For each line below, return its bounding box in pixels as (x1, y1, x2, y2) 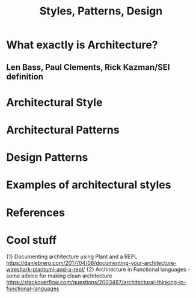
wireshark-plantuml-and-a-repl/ (6, 266, 85, 273)
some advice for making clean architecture (6, 272, 112, 279)
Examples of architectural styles (6, 178, 171, 192)
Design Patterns (6, 151, 88, 164)
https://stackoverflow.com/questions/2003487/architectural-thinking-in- (6, 279, 186, 286)
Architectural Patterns (6, 123, 120, 137)
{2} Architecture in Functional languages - (86, 266, 191, 273)
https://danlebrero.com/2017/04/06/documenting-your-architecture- (6, 259, 177, 267)
